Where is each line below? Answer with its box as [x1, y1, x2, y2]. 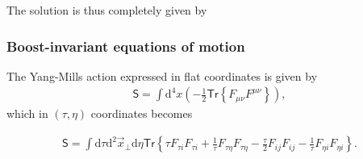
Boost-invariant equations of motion [6, 36, 245, 56]
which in [6, 105, 48, 122]
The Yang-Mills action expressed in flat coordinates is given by [6, 67, 318, 84]
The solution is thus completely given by [6, 2, 207, 18]
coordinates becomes [90, 105, 193, 122]
